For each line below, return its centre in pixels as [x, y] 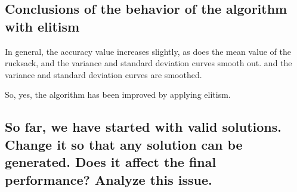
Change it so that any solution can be [124, 144]
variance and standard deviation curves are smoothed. [103, 74]
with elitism [42, 26]
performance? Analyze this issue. [109, 179]
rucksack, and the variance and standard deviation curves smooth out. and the [148, 63]
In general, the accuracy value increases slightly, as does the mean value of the [148, 51]
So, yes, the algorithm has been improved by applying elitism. [118, 95]
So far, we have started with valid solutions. [143, 127]
